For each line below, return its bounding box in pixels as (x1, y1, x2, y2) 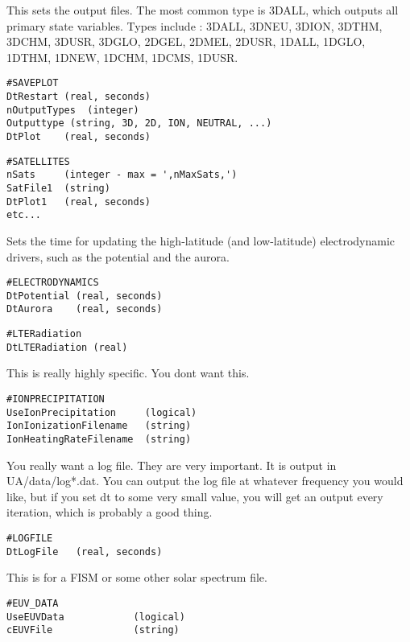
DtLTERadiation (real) (6, 341, 128, 353)
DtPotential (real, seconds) (6, 290, 163, 302)
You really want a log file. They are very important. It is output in (6, 456, 337, 473)
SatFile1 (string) (6, 182, 110, 194)
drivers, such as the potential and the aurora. (6, 248, 230, 265)
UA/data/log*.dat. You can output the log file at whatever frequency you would (6, 472, 404, 489)
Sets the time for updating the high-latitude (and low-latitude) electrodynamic (6, 232, 396, 249)
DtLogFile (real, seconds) (6, 545, 163, 558)
